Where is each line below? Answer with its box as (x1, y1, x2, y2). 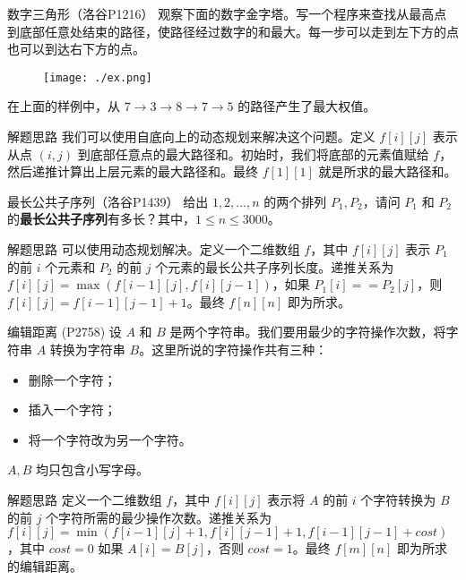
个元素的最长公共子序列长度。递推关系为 (155, 257, 394, 276)
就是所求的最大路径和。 (318, 162, 457, 181)
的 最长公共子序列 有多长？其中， (7, 209, 195, 228)
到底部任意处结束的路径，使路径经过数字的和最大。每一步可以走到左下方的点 (7, 21, 459, 40)
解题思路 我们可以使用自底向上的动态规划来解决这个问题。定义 (7, 127, 375, 146)
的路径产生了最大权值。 (237, 97, 376, 115)
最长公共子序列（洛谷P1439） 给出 (7, 192, 209, 210)
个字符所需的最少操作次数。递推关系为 (46, 507, 272, 526)
